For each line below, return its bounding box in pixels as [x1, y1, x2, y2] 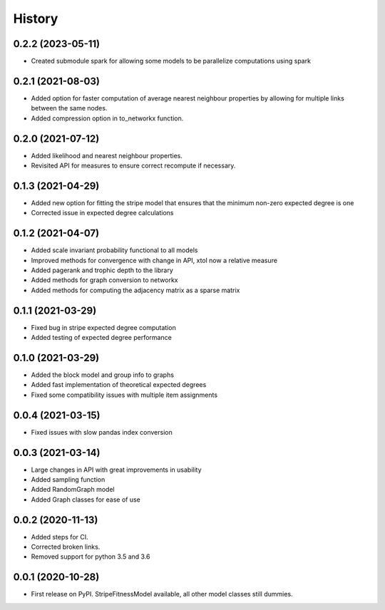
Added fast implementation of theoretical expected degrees [31, 381, 207, 389]
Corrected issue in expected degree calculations [31, 209, 174, 217]
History [13, 11, 58, 26]
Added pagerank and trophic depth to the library [31, 266, 174, 274]
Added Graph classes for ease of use [31, 495, 140, 504]
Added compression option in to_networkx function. [31, 114, 184, 123]
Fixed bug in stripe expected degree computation [31, 323, 176, 331]
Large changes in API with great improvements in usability [31, 465, 202, 474]
